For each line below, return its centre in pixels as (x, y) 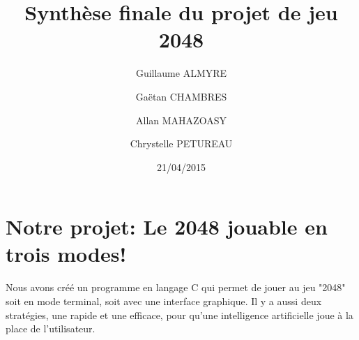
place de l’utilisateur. (51, 328)
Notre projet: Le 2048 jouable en (167, 227)
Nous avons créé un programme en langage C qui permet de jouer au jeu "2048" (176, 287)
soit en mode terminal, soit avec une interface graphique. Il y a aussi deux (164, 301)
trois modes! (66, 254)
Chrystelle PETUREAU (181, 143)
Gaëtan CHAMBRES (181, 96)
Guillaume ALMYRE (181, 73)
